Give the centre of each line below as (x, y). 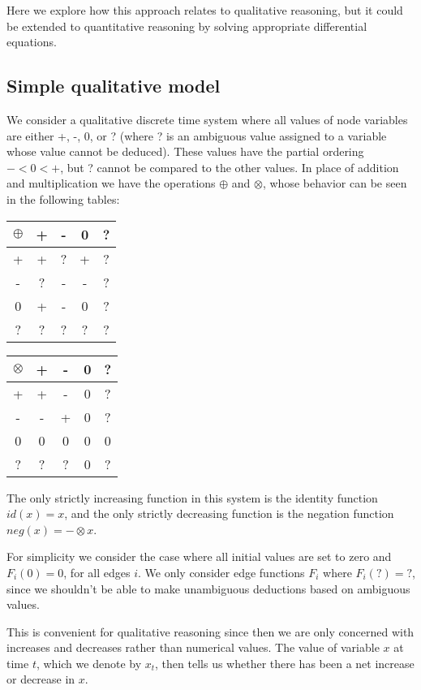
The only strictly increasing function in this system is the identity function (192, 497)
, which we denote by (89, 663)
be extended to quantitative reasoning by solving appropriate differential (187, 26)
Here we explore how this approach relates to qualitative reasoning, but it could (205, 10)
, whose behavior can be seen (335, 183)
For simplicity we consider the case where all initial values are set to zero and (199, 556)
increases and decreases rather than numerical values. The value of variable (193, 647)
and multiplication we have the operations (111, 183)
